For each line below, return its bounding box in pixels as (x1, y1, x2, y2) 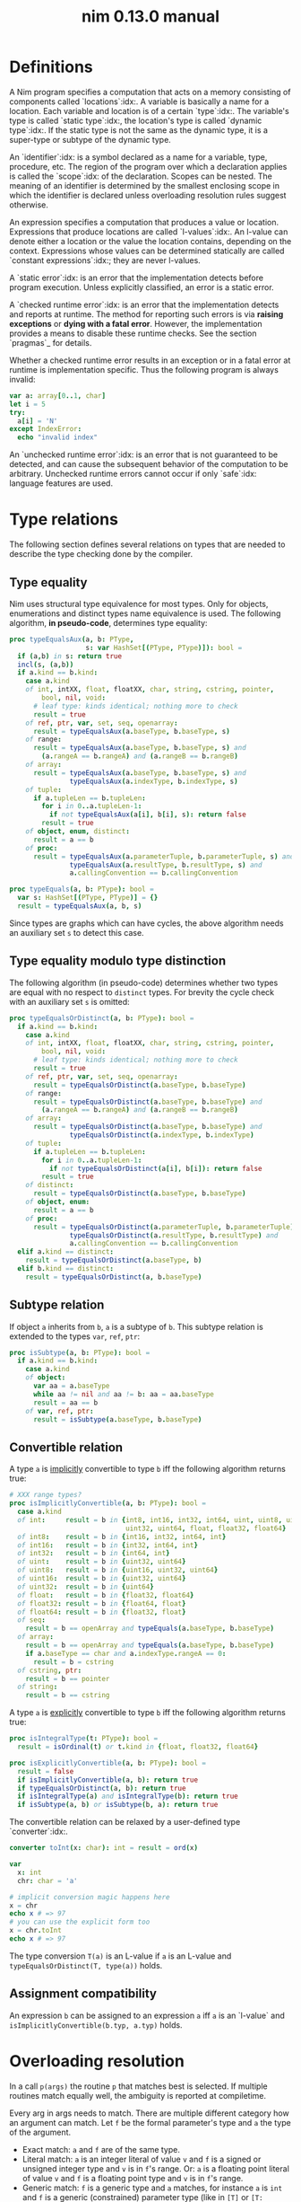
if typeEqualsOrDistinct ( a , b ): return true (17, 1784, 186, 1792)
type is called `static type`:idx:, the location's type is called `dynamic (9, 115, 262, 126)
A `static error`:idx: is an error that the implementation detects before (9, 272, 264, 283)
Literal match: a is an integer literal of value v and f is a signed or (21, 2154, 262, 2164)
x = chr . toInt (9, 1926, 63, 1935)
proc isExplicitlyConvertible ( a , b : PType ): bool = (9, 1758, 206, 1767)
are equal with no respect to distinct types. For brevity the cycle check (9, 986, 275, 998)
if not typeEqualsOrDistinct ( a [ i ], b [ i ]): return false (48, 1164, 262, 1173)
